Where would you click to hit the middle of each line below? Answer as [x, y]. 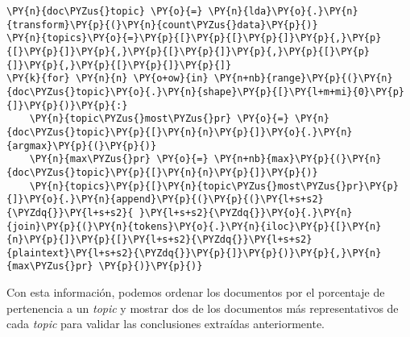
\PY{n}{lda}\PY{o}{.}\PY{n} [283, 11]
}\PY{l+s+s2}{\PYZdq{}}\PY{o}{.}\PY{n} [246, 212]
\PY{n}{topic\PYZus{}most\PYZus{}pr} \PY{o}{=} [159, 119]
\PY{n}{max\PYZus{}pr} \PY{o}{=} [119, 159]
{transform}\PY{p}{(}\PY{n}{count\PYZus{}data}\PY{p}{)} [162, 25]
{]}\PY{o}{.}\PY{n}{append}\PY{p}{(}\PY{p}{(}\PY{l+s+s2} [165, 200]
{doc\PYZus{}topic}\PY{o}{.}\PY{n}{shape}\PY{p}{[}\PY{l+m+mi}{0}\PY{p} [205, 92]
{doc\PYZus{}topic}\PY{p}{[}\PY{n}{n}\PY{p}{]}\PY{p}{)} [162, 172]
